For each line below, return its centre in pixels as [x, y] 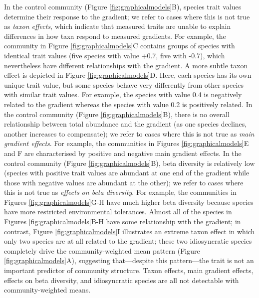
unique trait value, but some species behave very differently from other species [124, 84]
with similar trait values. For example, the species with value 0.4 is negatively [123, 94]
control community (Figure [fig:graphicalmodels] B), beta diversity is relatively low [129, 163]
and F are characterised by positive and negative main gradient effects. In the [123, 153]
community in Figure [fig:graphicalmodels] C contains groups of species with [120, 46]
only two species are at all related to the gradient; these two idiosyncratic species [128, 241]
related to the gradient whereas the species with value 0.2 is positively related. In [128, 104]
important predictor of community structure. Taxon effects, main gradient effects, [129, 270]
